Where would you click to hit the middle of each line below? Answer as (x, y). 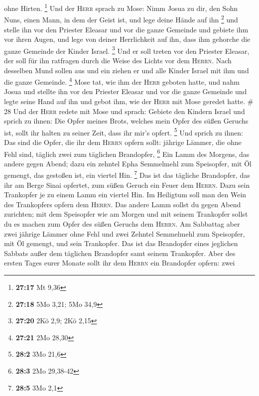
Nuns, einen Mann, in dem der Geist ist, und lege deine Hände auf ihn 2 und (121, 19)
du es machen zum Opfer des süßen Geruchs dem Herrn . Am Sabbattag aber (122, 224)
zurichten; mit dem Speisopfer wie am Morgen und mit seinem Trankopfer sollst (126, 214)
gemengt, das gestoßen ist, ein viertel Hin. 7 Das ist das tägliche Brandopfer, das (127, 174)
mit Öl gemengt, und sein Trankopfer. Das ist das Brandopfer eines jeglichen (121, 243)
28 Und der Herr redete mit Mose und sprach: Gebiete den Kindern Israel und (125, 111)
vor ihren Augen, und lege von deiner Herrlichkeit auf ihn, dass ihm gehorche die (127, 39)
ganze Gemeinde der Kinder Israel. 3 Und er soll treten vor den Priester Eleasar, (127, 50)
